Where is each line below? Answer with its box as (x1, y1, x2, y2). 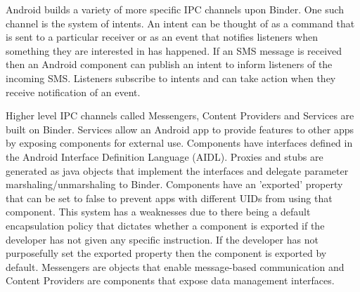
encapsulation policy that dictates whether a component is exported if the (6, 218, 325, 232)
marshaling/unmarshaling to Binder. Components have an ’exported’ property (6, 177, 343, 192)
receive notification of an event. (6, 84, 141, 99)
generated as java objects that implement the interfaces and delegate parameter (6, 163, 349, 178)
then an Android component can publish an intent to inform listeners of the (6, 57, 333, 72)
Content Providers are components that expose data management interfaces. (6, 273, 335, 288)
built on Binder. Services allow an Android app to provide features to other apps (6, 121, 354, 136)
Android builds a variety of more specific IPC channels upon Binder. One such (6, 2, 345, 16)
